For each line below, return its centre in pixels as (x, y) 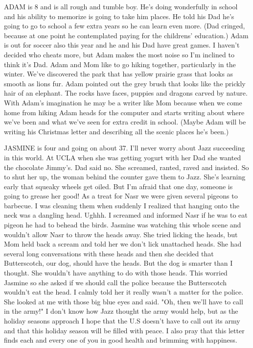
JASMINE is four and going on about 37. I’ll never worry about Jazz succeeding (125, 148)
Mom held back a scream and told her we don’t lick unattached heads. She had (123, 244)
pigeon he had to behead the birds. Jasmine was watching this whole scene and (123, 225)
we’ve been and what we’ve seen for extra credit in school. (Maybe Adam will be (125, 122)
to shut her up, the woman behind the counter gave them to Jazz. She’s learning (125, 177)
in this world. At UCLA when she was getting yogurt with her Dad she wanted (123, 157)
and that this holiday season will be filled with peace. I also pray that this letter (124, 330)
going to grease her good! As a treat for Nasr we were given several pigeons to (121, 196)
